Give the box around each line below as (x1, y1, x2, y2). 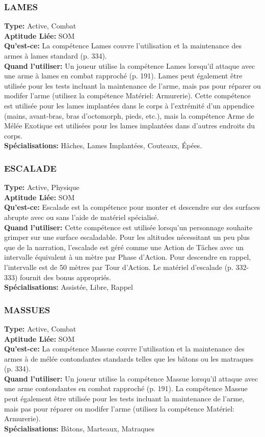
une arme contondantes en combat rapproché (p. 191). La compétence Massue (4, 383, 248, 394)
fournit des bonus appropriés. (20, 271, 111, 282)
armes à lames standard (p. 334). (4, 50, 107, 61)
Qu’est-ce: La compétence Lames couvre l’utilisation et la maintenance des (4, 40, 242, 51)
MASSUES (4, 303, 50, 316)
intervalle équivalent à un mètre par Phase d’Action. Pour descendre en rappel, (4, 252, 251, 262)
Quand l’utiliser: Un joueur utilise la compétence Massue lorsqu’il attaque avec (4, 373, 258, 384)
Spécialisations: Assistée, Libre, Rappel (4, 282, 133, 292)
